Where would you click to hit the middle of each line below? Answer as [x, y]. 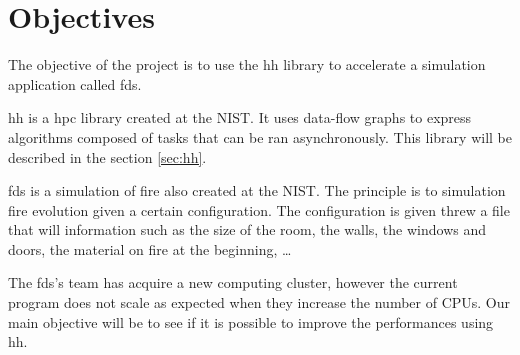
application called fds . [75, 83]
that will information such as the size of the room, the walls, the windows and [247, 229]
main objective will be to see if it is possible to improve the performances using [251, 321]
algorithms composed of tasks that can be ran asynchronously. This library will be [260, 136]
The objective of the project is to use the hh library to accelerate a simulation [247, 64]
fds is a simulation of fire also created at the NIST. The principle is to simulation [257, 190]
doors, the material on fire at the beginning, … [150, 248]
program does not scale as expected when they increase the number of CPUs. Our [259, 302]
